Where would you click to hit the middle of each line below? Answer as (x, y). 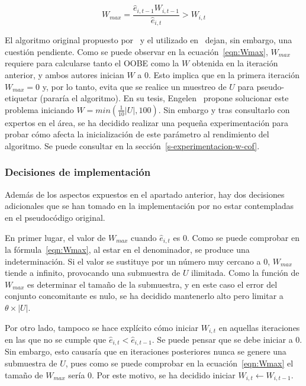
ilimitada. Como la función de (245, 273)
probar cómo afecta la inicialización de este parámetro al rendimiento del (137, 134)
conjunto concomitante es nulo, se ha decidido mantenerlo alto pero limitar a (144, 296)
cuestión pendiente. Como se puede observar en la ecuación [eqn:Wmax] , (136, 51)
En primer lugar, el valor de (55, 237)
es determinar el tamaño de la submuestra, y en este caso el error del (152, 284)
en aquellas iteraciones (259, 327)
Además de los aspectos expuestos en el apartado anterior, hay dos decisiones (145, 194)
